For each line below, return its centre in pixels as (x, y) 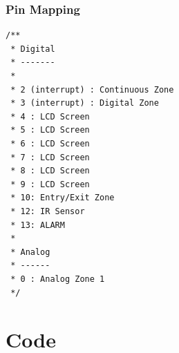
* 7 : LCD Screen (50, 157)
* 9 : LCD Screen (50, 184)
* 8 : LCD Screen (50, 171)
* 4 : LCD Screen (50, 116)
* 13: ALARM (38, 225)
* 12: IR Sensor (48, 211)
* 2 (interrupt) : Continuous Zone (92, 89)
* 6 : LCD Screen (50, 143)
